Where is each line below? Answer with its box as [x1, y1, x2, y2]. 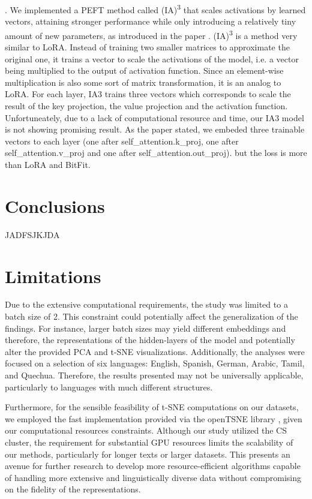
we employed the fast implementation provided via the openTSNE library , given [5, 412, 302, 425]
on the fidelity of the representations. [5, 483, 141, 495]
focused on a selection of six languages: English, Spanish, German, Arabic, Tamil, [5, 357, 305, 369]
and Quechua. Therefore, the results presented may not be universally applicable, [5, 369, 304, 381]
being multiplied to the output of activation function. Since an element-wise [5, 64, 284, 77]
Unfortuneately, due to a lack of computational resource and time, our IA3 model [5, 111, 304, 124]
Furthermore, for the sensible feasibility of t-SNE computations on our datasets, [5, 401, 299, 413]
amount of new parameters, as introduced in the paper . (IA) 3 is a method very [5, 27, 298, 41]
